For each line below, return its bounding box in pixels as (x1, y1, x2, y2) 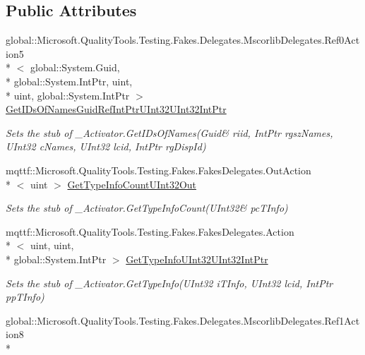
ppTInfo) (6, 289, 44, 304)
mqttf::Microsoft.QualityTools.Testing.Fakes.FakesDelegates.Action (6, 224, 294, 239)
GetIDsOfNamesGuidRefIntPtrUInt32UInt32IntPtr (6, 102, 227, 116)
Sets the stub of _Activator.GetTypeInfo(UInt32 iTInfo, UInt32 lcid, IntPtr (6, 275, 333, 290)
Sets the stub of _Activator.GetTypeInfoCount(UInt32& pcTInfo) (6, 200, 288, 215)
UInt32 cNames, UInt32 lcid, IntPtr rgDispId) (6, 139, 206, 154)
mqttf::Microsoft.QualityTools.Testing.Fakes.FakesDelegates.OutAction (6, 162, 311, 177)
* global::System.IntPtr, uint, (6, 73, 133, 88)
